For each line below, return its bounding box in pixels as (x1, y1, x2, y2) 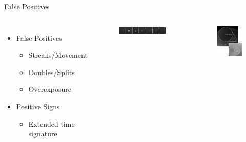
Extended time (28, 118, 75, 129)
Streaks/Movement (28, 50, 88, 60)
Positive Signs (16, 101, 60, 111)
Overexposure (28, 84, 71, 94)
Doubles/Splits (28, 66, 75, 77)
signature (28, 128, 57, 139)
